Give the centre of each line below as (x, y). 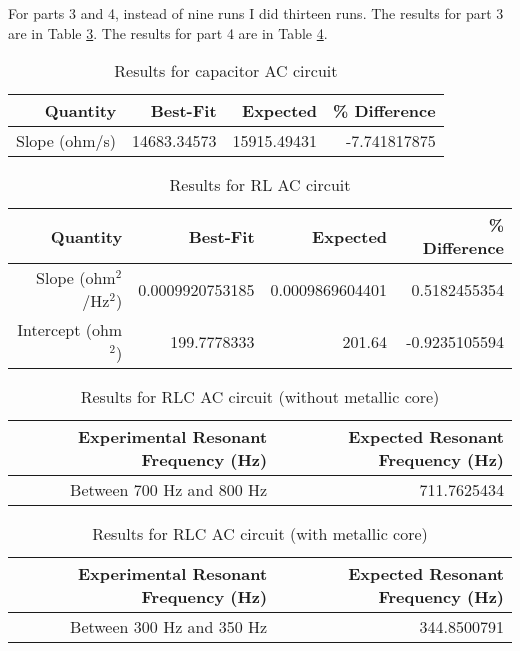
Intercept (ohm (70, 330)
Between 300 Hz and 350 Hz (169, 627)
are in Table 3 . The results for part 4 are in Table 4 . (168, 32)
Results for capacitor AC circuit (226, 71)
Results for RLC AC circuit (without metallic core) (260, 397)
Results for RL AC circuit (260, 185)
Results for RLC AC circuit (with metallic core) (260, 534)
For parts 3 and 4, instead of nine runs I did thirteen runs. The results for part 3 (256, 13)
